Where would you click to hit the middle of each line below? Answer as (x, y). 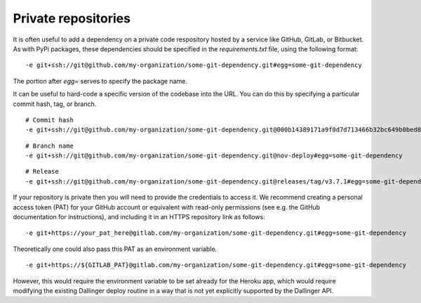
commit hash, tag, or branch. (55, 104)
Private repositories (72, 18)
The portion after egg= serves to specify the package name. (100, 81)
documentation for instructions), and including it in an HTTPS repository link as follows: (139, 217)
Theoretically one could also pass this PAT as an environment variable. (115, 249)
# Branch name (49, 146)
